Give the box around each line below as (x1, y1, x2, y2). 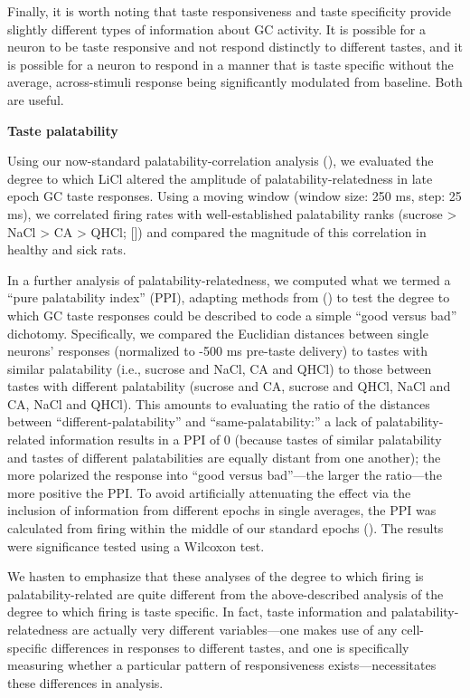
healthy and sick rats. (7, 240, 127, 259)
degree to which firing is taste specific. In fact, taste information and (7, 602, 388, 621)
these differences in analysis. (7, 673, 164, 692)
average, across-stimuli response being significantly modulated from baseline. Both (7, 72, 463, 91)
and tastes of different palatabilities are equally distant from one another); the (7, 447, 441, 466)
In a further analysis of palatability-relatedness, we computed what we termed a (7, 270, 451, 289)
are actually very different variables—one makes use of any (71, 620, 398, 638)
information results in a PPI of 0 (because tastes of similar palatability (49, 430, 442, 449)
